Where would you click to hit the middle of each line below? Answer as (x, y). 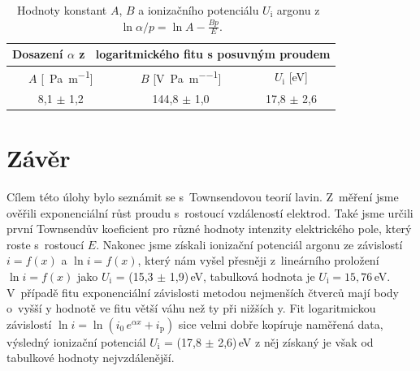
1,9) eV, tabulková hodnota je (242, 276)
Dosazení (38, 54)
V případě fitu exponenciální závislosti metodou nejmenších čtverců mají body (203, 292)
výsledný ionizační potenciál (76, 341)
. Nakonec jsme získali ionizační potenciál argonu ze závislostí (249, 244)
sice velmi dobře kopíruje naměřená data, (281, 324)
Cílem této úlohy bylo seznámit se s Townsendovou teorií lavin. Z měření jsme (203, 196)
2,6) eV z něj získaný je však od (296, 341)
